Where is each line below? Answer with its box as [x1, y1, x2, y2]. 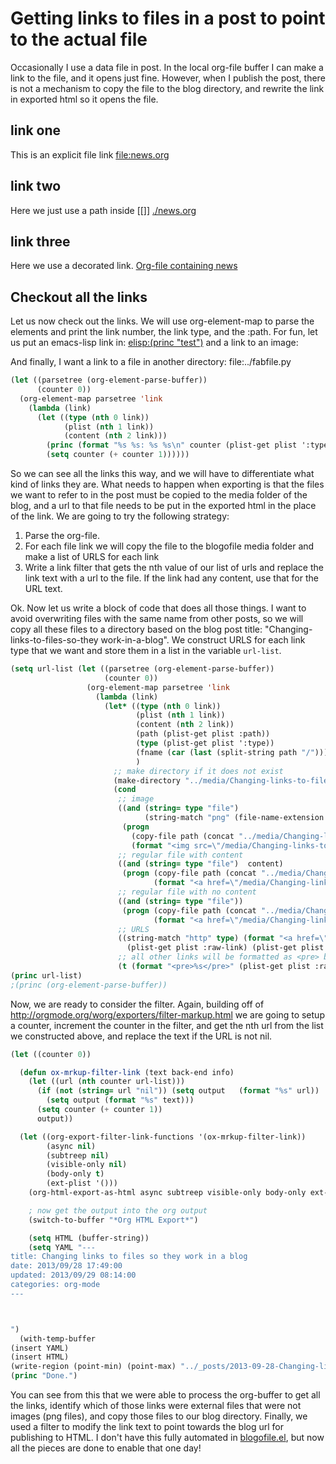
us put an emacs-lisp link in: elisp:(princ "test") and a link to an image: [10, 337, 299, 349]
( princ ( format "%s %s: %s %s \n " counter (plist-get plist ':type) [46, 440, 333, 451]
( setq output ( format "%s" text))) [46, 1095, 195, 1106]
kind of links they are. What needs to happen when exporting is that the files [10, 478, 325, 491]
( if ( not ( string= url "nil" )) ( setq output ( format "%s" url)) [36, 1086, 320, 1096]
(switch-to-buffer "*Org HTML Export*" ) [28, 1215, 199, 1225]
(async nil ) [46, 1141, 97, 1151]
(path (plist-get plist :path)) [135, 729, 271, 739]
